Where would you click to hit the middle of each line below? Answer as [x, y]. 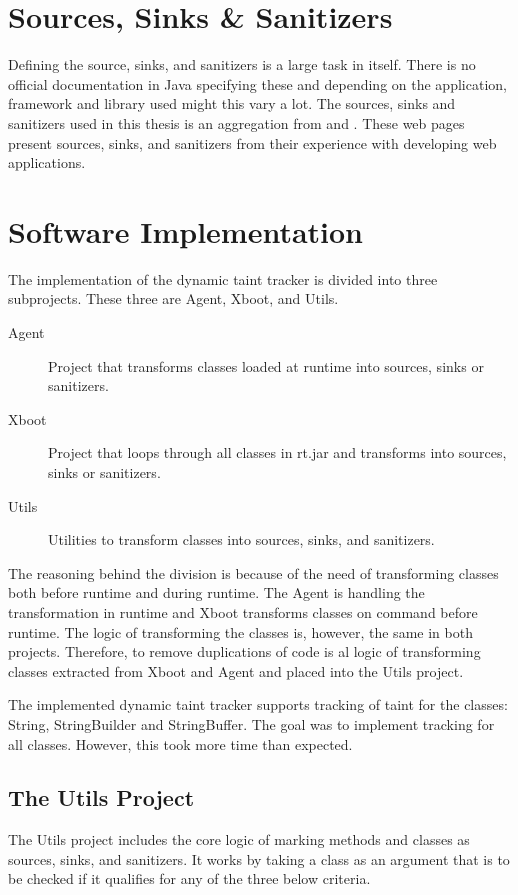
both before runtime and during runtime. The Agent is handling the [216, 592]
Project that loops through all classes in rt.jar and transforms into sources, [277, 452]
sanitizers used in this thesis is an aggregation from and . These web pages [236, 122]
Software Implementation [186, 230]
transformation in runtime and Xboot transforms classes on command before [243, 611]
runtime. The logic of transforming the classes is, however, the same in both [240, 631]
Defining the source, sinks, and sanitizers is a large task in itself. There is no [242, 64]
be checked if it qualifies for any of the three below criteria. [189, 878]
